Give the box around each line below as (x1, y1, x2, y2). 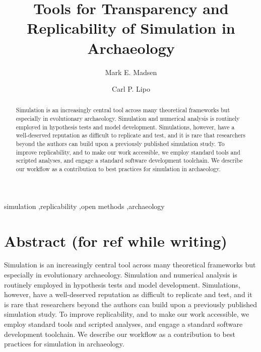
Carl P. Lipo (112, 84, 150, 94)
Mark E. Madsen (105, 66, 157, 77)
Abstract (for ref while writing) (4, 230, 227, 251)
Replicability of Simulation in (27, 18, 235, 38)
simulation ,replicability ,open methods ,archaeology (4, 200, 165, 211)
